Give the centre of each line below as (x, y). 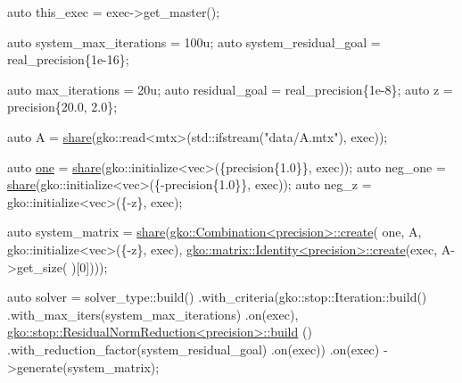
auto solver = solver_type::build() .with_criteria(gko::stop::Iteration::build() (217, 297)
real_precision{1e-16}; (68, 59)
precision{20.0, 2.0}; (62, 107)
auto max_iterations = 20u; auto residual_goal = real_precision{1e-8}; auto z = (230, 89)
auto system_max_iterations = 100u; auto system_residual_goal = (194, 42)
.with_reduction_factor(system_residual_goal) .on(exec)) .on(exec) (194, 349)
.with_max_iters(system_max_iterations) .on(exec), (153, 314)
